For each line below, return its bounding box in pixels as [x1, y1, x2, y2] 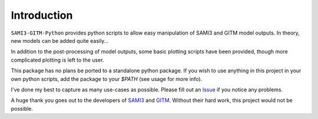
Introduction [11, 9, 73, 22]
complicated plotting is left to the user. [11, 56, 104, 63]
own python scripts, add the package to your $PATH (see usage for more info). [11, 75, 203, 82]
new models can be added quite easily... [11, 37, 109, 44]
